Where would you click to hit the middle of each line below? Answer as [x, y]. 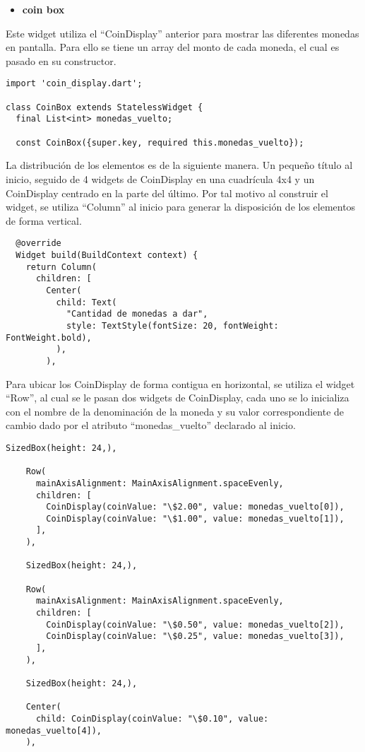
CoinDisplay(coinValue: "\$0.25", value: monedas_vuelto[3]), [195, 636]
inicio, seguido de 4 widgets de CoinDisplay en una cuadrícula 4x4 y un [160, 178]
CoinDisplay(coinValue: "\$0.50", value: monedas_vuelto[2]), [195, 624]
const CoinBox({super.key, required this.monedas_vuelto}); [160, 142]
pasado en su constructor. [61, 60]
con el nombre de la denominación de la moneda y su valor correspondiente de [175, 411]
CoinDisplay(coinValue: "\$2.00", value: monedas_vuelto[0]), [195, 507]
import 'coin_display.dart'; [74, 84]
